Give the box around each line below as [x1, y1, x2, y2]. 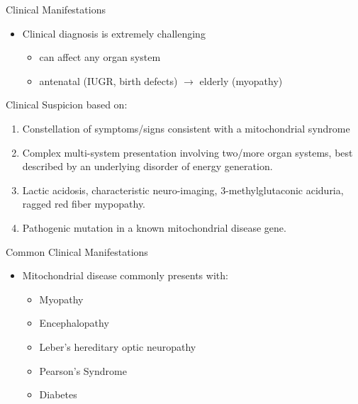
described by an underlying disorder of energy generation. [22, 159, 273, 174]
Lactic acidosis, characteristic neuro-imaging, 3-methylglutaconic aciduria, [22, 182, 344, 197]
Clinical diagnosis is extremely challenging [22, 26, 206, 40]
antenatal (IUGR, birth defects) [39, 73, 178, 88]
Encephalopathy [39, 315, 109, 330]
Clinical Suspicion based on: [6, 97, 128, 112]
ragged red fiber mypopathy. [22, 196, 146, 211]
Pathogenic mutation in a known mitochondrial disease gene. [22, 220, 286, 235]
